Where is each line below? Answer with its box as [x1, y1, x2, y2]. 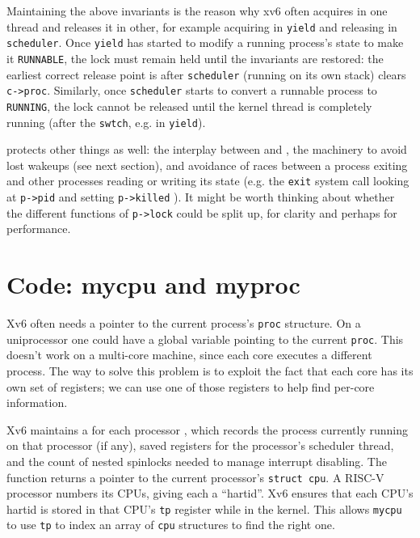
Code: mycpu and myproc [6, 268, 300, 301]
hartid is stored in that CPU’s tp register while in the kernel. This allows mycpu [6, 500, 402, 517]
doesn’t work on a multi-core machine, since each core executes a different [6, 346, 372, 363]
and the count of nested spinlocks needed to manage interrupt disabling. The [6, 452, 387, 469]
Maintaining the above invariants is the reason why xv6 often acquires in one [6, 2, 388, 19]
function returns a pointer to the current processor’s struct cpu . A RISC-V [6, 468, 384, 485]
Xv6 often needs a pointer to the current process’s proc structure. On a [6, 315, 361, 332]
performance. [6, 220, 71, 237]
